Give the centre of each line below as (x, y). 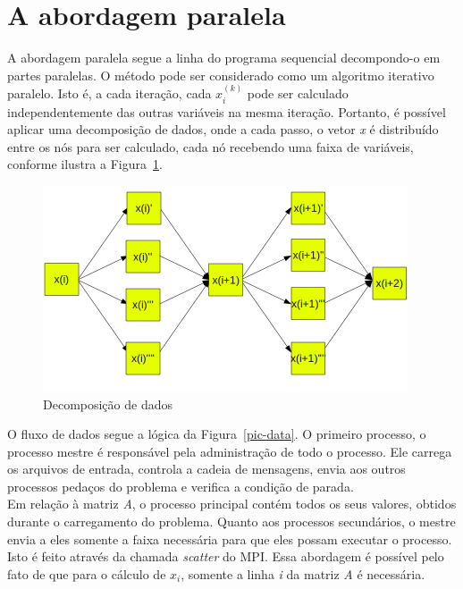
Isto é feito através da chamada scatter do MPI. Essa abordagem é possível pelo (226, 556)
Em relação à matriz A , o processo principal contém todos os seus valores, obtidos (232, 504)
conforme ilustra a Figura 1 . (85, 164)
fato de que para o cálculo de (87, 573)
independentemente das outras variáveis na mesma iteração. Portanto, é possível (227, 111)
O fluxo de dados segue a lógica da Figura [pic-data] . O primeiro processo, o (217, 434)
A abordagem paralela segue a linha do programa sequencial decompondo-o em (224, 58)
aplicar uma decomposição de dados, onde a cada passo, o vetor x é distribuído (223, 129)
